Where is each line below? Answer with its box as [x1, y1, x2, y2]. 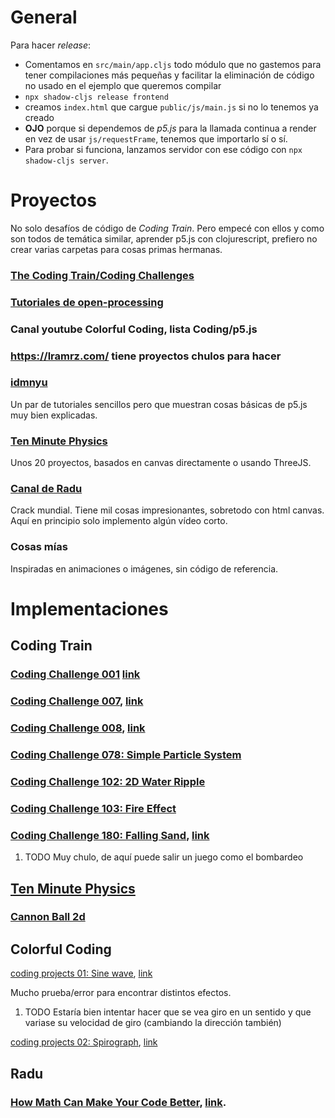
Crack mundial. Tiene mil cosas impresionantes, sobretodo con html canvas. [10, 504, 325, 516]
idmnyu [10, 376, 48, 390]
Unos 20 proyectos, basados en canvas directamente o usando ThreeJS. [10, 457, 312, 469]
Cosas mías [10, 540, 68, 554]
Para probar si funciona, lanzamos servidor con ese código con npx [24, 143, 303, 155]
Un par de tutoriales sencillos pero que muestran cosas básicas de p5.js [10, 398, 308, 410]
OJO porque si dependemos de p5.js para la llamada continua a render [24, 122, 317, 134]
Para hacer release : [10, 39, 92, 51]
